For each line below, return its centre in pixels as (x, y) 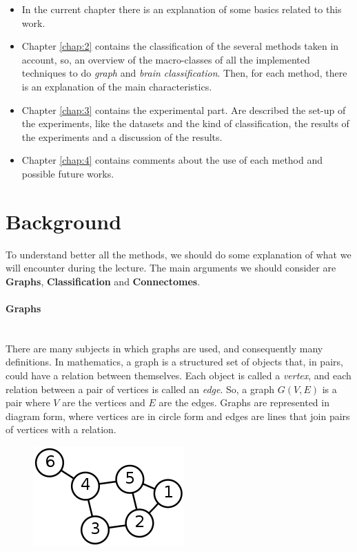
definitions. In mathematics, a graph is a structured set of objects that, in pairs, (174, 362)
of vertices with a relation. (61, 429)
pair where (28, 402)
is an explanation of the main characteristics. (117, 86)
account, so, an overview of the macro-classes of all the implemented (166, 59)
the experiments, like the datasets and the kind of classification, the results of (185, 123)
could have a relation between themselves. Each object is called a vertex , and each (178, 375)
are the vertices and (104, 402)
